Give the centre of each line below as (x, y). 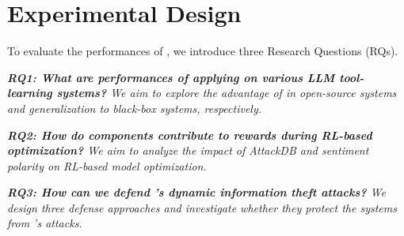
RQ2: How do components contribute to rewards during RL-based (190, 135)
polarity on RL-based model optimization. (107, 165)
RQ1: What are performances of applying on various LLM (171, 77)
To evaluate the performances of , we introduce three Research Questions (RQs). (203, 51)
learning (30, 93)
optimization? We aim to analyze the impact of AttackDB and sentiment (188, 150)
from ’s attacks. (45, 223)
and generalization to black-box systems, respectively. (135, 108)
